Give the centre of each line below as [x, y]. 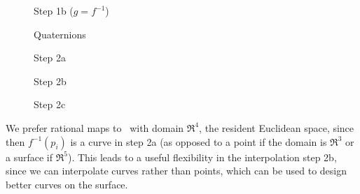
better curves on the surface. [67, 184]
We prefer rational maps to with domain [95, 127]
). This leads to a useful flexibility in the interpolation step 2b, [202, 157]
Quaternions [60, 34]
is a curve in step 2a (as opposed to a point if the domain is [199, 141]
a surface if [29, 157]
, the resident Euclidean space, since [277, 127]
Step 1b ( [54, 10]
